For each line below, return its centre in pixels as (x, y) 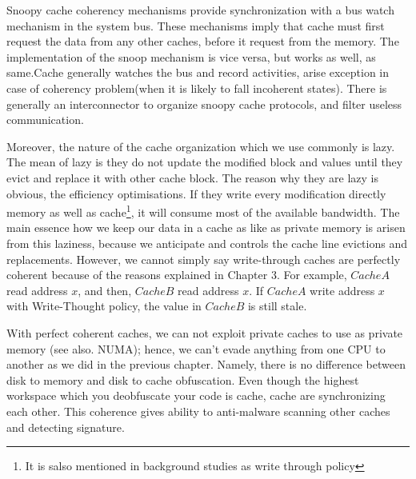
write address (342, 290)
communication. (45, 120)
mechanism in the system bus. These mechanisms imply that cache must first (196, 25)
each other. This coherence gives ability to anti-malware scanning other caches (198, 411)
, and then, (105, 290)
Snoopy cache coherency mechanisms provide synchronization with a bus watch (200, 10)
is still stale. (277, 306)
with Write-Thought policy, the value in (104, 306)
